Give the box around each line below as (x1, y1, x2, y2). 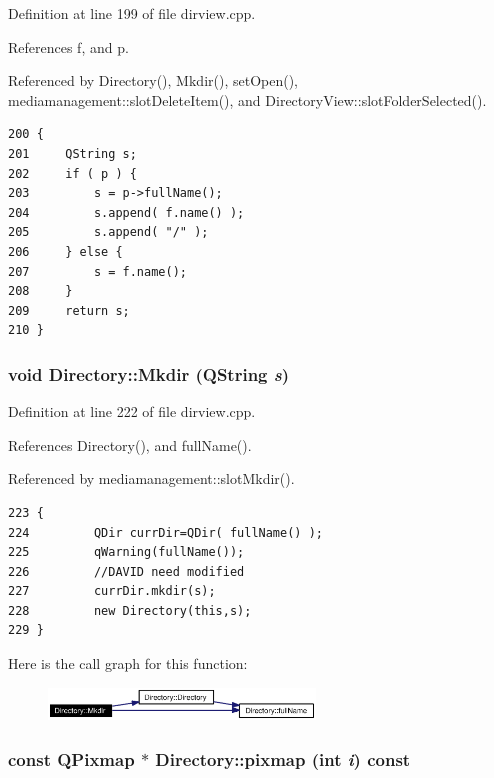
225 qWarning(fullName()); (8, 545, 245, 560)
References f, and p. (8, 36, 129, 57)
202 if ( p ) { (8, 166, 137, 181)
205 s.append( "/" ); (8, 225, 209, 240)
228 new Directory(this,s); (8, 603, 252, 618)
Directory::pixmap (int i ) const (155, 746, 411, 771)
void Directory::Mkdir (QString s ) (8, 361, 290, 386)
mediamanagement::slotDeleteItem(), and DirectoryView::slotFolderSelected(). (8, 89, 487, 110)
